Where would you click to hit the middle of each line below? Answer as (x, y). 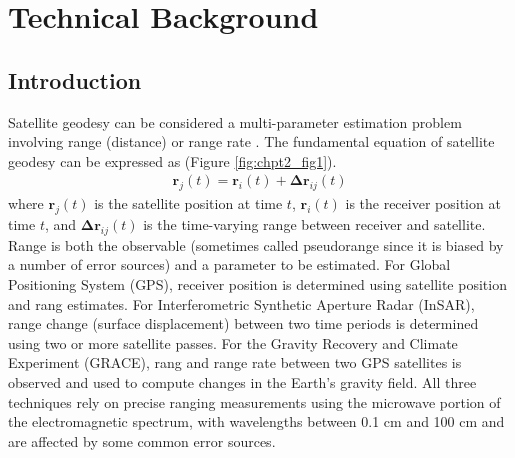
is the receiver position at (423, 203)
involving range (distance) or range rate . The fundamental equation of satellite (251, 141)
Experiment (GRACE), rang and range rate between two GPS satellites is (235, 362)
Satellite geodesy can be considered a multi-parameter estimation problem (235, 121)
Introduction (75, 79)
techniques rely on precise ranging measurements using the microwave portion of (254, 401)
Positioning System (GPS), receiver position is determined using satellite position (257, 283)
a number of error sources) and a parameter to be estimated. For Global (229, 264)
